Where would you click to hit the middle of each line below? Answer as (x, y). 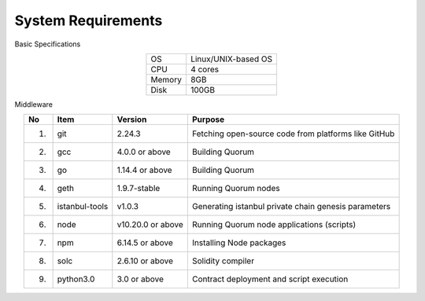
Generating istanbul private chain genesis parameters (291, 207)
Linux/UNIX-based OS (231, 59)
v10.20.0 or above (150, 225)
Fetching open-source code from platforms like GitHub (293, 134)
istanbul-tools (83, 207)
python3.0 (76, 279)
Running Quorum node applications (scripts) (274, 225)
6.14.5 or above (145, 243)
